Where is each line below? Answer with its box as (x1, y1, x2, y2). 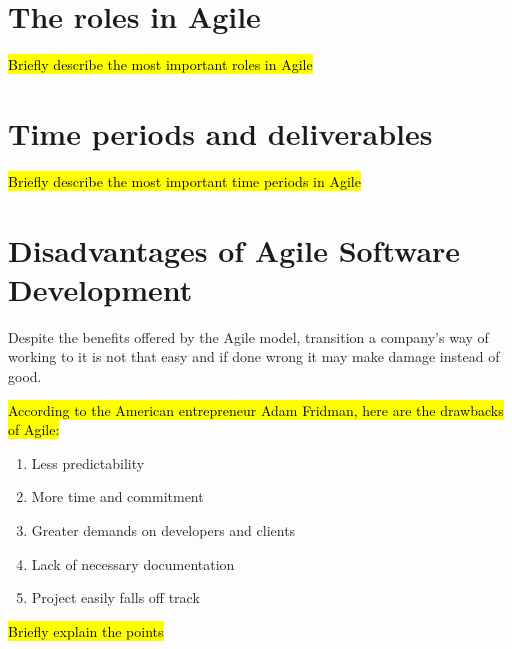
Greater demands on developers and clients (31, 519, 296, 540)
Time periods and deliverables (8, 112, 433, 153)
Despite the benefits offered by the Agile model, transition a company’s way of (8, 326, 489, 347)
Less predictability (31, 452, 145, 473)
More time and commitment (31, 486, 204, 507)
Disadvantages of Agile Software (8, 229, 461, 270)
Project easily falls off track (31, 587, 200, 608)
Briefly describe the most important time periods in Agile (8, 170, 361, 191)
